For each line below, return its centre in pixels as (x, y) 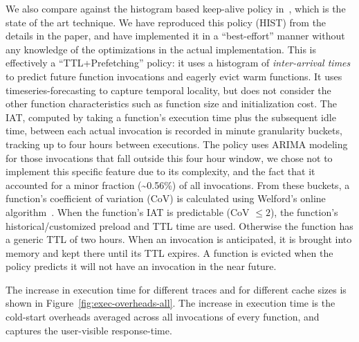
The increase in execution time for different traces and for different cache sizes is (176, 289)
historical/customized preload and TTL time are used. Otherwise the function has (179, 225)
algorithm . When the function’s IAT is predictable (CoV (128, 211)
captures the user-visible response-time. (89, 330)
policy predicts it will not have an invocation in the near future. (141, 266)
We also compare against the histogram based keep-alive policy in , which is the (176, 8)
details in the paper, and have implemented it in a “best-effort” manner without (175, 36)
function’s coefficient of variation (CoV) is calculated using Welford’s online (166, 198)
